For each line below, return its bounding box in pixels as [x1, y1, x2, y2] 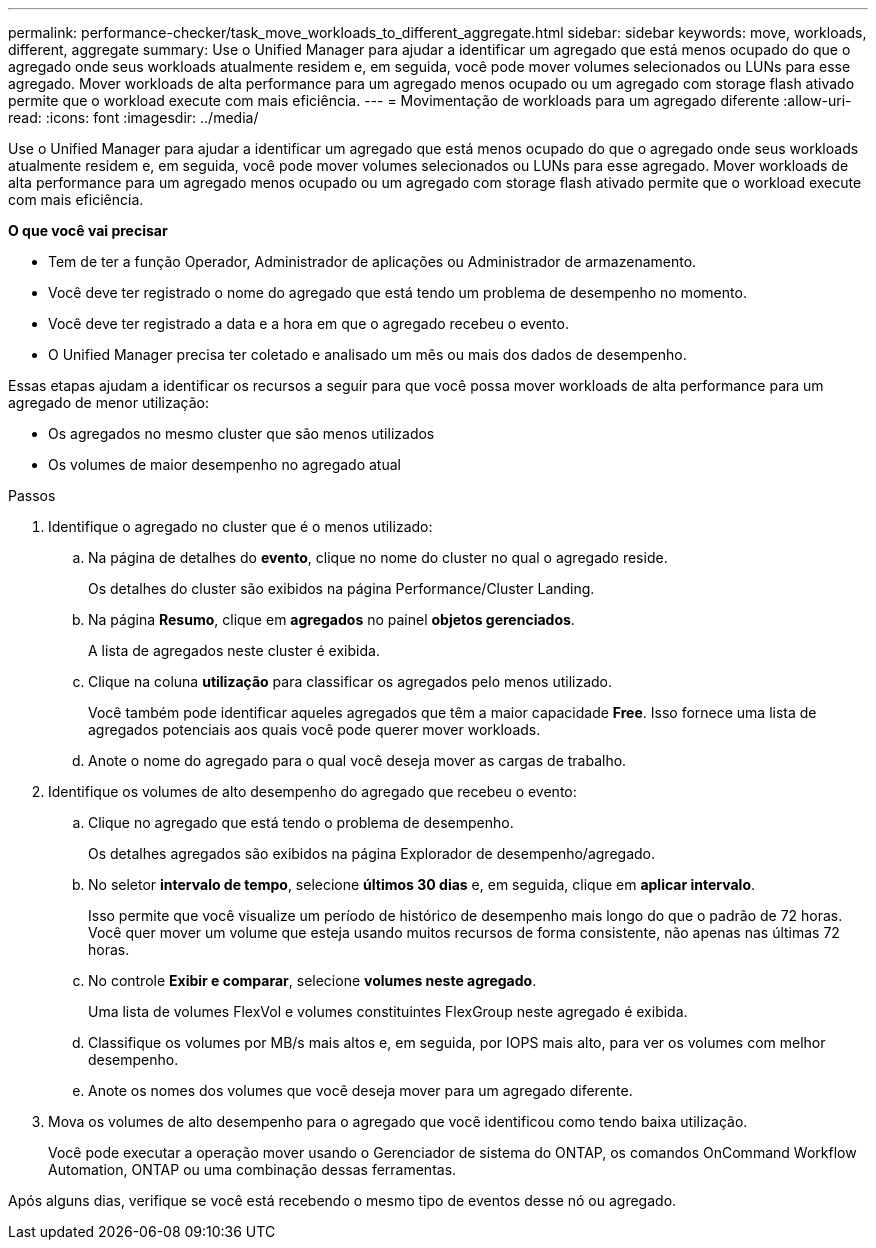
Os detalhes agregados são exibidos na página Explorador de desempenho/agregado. [88, 845, 655, 862]
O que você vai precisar [8, 222, 168, 239]
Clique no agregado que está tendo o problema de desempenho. [88, 814, 514, 831]
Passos [8, 487, 56, 504]
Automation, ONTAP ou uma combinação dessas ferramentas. [48, 1161, 457, 1178]
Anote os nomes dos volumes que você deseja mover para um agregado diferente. [88, 1082, 633, 1099]
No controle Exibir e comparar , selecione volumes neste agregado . [88, 972, 537, 989]
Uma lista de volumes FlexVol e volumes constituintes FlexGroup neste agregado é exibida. [88, 1003, 688, 1020]
